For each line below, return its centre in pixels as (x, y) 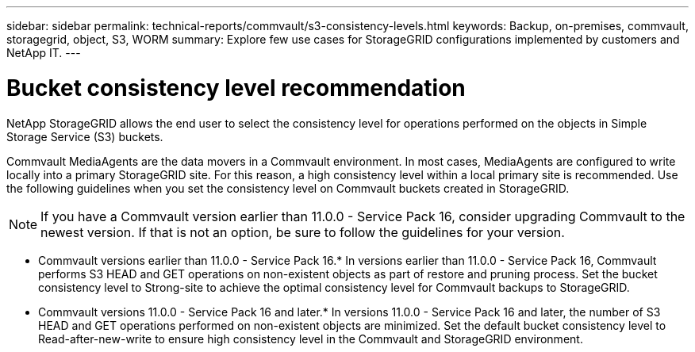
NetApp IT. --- (44, 53)
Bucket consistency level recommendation (236, 88)
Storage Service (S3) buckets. (85, 136)
